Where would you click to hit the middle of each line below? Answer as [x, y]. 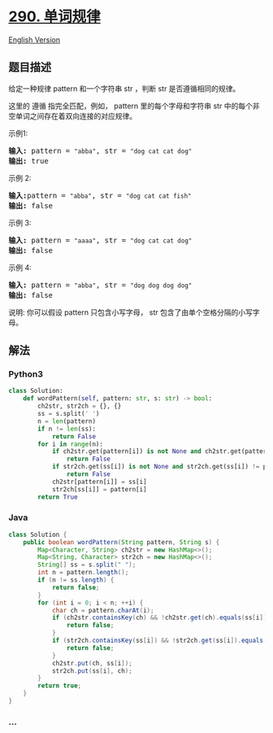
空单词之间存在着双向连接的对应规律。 [72, 116]
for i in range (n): [71, 444]
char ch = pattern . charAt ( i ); [103, 610]
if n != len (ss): [67, 429]
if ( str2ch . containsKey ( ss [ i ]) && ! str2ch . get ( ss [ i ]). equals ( [159, 641]
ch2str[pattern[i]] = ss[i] [100, 482]
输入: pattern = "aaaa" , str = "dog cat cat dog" [100, 240]
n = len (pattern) [67, 421]
